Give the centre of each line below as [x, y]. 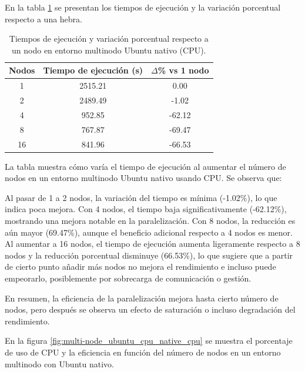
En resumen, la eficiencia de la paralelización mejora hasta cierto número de [142, 298]
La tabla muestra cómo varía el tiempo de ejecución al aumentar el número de [145, 166]
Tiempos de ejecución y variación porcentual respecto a [109, 38]
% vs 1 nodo [183, 70]
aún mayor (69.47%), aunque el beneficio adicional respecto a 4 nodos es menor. [149, 232]
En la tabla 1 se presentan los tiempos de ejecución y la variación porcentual [143, 7]
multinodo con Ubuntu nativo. [59, 363]
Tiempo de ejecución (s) [93, 70]
